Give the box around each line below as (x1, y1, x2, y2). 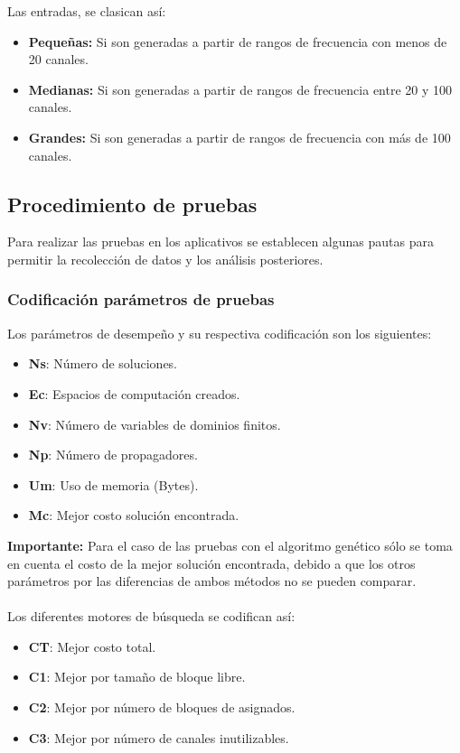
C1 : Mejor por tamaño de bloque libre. (28, 667, 246, 686)
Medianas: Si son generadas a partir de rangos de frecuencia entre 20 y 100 (28, 79, 453, 98)
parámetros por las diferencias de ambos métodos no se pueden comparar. (7, 572, 417, 590)
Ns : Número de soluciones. (28, 354, 178, 373)
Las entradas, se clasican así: (7, 2, 166, 20)
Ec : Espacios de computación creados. (28, 384, 240, 403)
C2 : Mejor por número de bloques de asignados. (28, 698, 296, 717)
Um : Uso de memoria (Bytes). (28, 475, 199, 494)
